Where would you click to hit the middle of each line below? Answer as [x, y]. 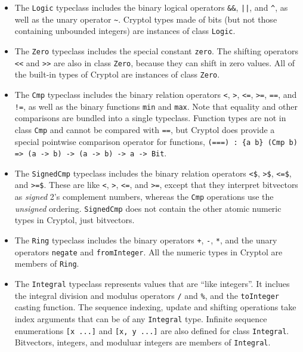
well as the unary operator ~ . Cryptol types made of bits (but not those [146, 19]
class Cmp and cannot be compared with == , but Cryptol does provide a [145, 129]
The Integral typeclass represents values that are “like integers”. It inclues [152, 283]
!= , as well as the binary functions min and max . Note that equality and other [156, 106]
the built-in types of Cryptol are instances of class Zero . [117, 74]
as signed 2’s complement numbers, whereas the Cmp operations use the [144, 197]
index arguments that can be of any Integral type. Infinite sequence [141, 318]
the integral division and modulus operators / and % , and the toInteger [147, 295]
